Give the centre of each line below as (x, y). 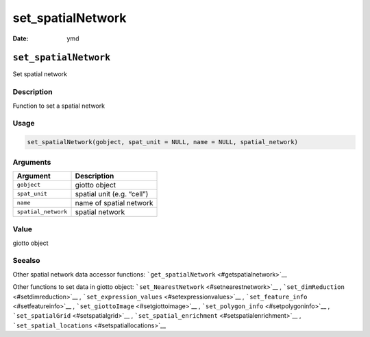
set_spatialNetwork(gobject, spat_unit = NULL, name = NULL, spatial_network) (162, 142)
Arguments (32, 162)
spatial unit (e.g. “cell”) (112, 194)
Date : (21, 38)
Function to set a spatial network (59, 106)
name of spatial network (114, 202)
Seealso (26, 261)
